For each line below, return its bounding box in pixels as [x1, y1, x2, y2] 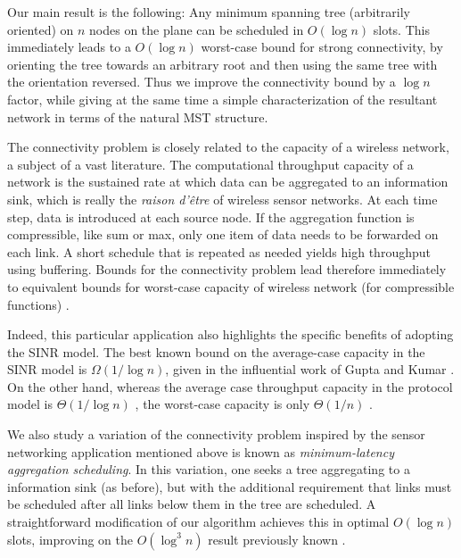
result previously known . [208, 529, 346, 548]
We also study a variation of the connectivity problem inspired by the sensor [7, 425, 425, 444]
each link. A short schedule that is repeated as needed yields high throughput [7, 242, 431, 261]
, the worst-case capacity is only [135, 395, 310, 413]
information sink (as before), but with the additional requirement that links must [7, 477, 452, 496]
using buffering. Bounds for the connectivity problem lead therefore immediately [7, 260, 447, 279]
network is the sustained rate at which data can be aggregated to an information [7, 172, 449, 191]
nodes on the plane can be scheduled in [89, 20, 304, 38]
